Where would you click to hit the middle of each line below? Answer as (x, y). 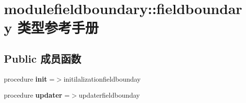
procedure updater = (37, 95)
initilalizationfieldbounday (102, 78)
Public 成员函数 (43, 58)
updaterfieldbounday (109, 95)
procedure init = (29, 78)
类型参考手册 (58, 27)
